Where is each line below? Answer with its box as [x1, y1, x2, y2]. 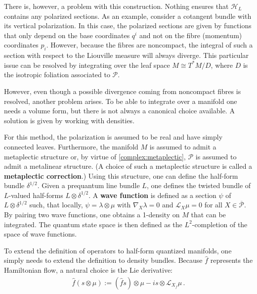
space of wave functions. [4, 229, 77, 239]
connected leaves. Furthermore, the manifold [4, 141, 138, 151]
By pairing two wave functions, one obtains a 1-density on [4, 209, 180, 220]
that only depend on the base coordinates [4, 30, 130, 40]
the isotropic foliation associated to [4, 69, 110, 80]
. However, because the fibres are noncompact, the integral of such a [46, 40, 253, 50]
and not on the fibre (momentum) [139, 30, 242, 40]
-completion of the [192, 219, 248, 229]
